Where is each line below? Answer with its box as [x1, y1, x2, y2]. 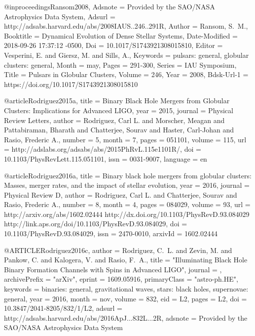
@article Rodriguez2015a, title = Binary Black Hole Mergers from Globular [4, 95, 230, 106]
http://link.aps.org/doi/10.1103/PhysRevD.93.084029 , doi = [4, 218, 187, 229]
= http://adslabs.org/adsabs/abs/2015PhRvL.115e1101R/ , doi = [4, 144, 201, 154]
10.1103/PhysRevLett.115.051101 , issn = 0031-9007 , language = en [4, 153, 207, 164]
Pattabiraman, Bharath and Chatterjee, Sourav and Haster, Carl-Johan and [4, 125, 234, 135]
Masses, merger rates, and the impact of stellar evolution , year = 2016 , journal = [4, 180, 250, 190]
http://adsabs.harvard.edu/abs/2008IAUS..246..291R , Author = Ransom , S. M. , [4, 21, 248, 31]
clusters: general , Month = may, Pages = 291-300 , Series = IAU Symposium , [4, 59, 237, 70]
